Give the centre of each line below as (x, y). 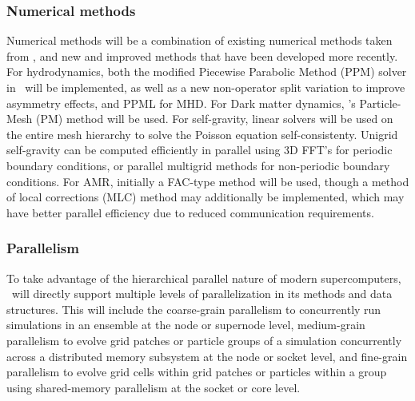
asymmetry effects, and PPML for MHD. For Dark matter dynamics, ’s (181, 103)
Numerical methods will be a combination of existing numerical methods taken (200, 40)
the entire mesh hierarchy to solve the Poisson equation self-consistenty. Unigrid (202, 134)
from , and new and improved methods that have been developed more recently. (202, 56)
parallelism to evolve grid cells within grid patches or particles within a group (197, 372)
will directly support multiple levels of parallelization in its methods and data (202, 294)
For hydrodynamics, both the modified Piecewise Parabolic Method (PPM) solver (207, 71)
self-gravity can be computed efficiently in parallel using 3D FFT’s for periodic (200, 150)
